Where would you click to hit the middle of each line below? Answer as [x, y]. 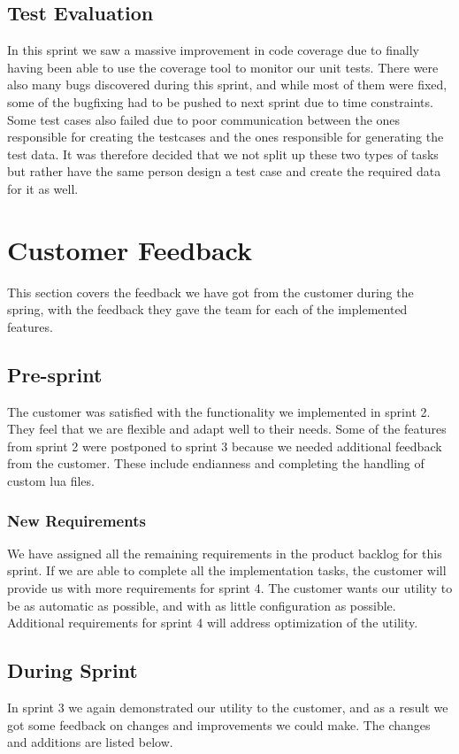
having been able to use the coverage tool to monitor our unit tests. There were [223, 67]
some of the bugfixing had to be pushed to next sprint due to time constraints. [220, 101]
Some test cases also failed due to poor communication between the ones [204, 119]
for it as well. [43, 188]
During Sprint [73, 670]
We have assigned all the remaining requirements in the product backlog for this [225, 553]
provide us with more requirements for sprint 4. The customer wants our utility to [230, 588]
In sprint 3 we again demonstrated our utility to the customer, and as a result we [228, 708]
